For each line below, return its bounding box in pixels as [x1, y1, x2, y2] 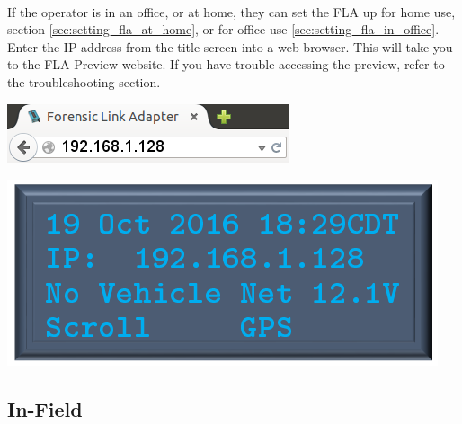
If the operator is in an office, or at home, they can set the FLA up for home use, [7, 2, 456, 21]
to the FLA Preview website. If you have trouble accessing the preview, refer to [7, 55, 445, 74]
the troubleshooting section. [7, 72, 161, 91]
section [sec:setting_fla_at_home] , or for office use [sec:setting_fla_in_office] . [7, 20, 440, 39]
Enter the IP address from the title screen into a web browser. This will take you [7, 37, 453, 56]
